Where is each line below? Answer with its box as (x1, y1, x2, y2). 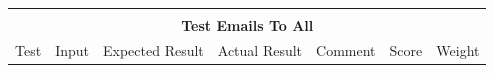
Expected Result (102, 39, 204, 60)
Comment (316, 39, 376, 60)
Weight (436, 39, 480, 60)
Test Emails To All (181, 15, 314, 35)
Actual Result (217, 39, 303, 60)
